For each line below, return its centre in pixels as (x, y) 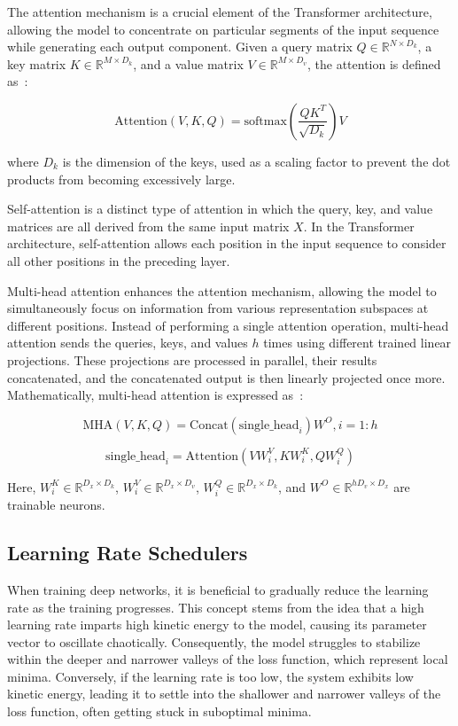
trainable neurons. (56, 505)
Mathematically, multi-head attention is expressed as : (155, 395)
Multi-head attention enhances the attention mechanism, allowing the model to (222, 290)
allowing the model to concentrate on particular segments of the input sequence (223, 29)
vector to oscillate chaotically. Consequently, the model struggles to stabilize (214, 641)
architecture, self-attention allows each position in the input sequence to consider (227, 243)
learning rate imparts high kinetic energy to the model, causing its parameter (217, 625)
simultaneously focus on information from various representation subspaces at (218, 308)
